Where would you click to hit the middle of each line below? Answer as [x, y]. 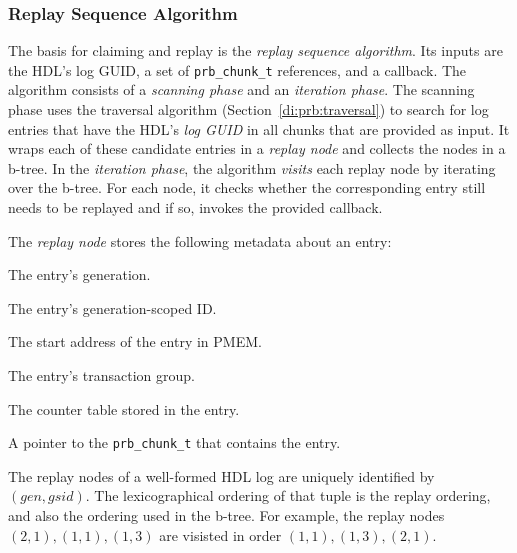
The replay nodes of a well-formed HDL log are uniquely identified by [221, 475]
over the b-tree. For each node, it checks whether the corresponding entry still [247, 187]
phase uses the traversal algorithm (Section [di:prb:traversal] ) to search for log [248, 109]
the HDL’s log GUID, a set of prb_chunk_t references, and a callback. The [237, 69]
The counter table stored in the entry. [124, 408]
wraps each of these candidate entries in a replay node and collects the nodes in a [257, 148]
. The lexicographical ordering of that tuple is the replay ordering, [288, 495]
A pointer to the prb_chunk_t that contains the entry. [174, 442]
